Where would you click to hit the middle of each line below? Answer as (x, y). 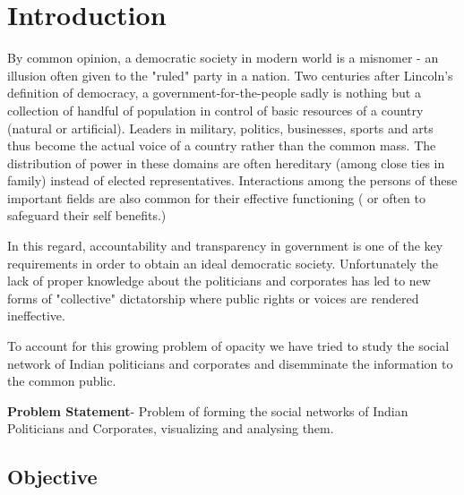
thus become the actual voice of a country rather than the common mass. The (222, 145)
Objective (52, 477)
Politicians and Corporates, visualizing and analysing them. (171, 428)
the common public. (62, 381)
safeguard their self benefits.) (87, 215)
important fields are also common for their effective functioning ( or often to (217, 197)
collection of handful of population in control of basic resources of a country (215, 110)
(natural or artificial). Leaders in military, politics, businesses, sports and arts (220, 128)
